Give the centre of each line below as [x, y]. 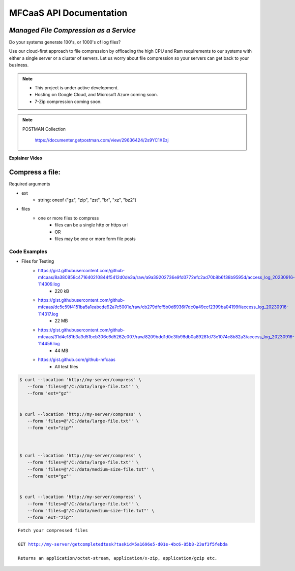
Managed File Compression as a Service [73, 30]
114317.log [48, 314]
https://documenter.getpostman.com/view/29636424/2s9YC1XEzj [102, 140]
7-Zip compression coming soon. [68, 102]
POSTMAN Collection [44, 129]
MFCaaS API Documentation [68, 13]
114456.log [49, 344]
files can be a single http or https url [91, 225]
